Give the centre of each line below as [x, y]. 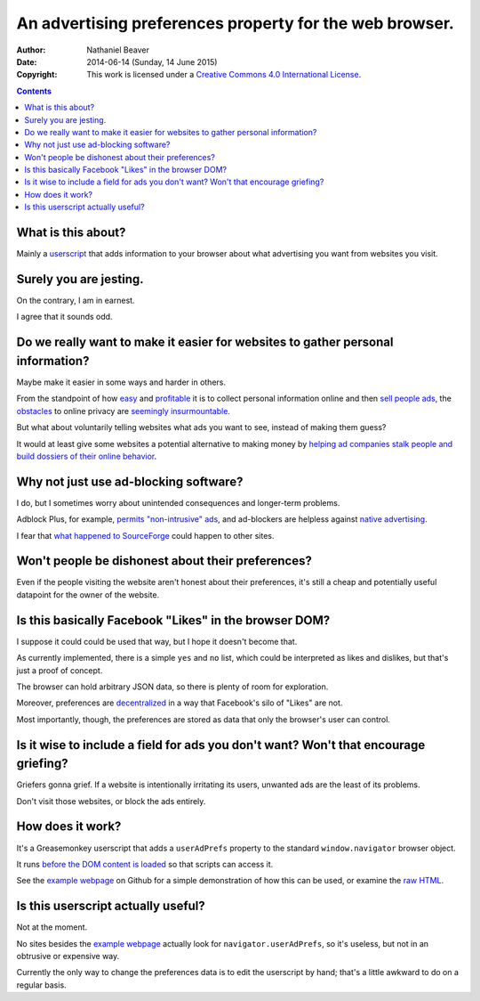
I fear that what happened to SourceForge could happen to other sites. [145, 535]
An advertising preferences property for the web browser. [236, 23]
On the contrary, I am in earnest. [76, 301]
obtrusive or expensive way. [68, 956]
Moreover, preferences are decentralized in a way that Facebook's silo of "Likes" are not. [180, 703]
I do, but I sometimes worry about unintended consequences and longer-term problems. [178, 502]
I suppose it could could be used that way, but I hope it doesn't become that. [157, 641]
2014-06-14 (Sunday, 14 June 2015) [152, 61]
